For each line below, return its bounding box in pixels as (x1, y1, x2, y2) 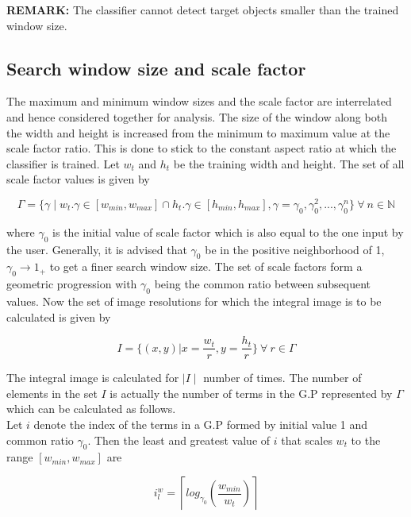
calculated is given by (6, 308, 111, 325)
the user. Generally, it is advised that (6, 241, 187, 257)
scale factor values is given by (6, 171, 150, 187)
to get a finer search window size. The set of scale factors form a (49, 258, 363, 275)
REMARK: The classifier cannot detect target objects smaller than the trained (6, 2, 399, 17)
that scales (281, 431, 332, 448)
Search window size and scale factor (6, 56, 306, 80)
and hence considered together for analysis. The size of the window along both (6, 108, 387, 125)
